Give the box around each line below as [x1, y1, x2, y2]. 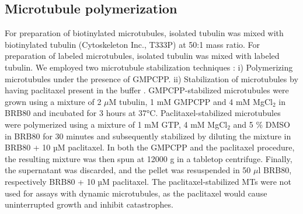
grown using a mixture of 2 [5, 95, 102, 107]
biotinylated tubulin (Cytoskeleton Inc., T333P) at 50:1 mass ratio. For [5, 38, 260, 50]
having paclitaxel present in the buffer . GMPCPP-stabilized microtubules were [5, 84, 289, 96]
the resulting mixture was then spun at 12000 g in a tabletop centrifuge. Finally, [5, 152, 292, 164]
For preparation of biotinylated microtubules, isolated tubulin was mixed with [5, 27, 284, 39]
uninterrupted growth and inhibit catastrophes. [5, 198, 173, 211]
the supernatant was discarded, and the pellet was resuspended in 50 [5, 164, 251, 176]
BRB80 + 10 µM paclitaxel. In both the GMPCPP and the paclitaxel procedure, [5, 141, 295, 153]
